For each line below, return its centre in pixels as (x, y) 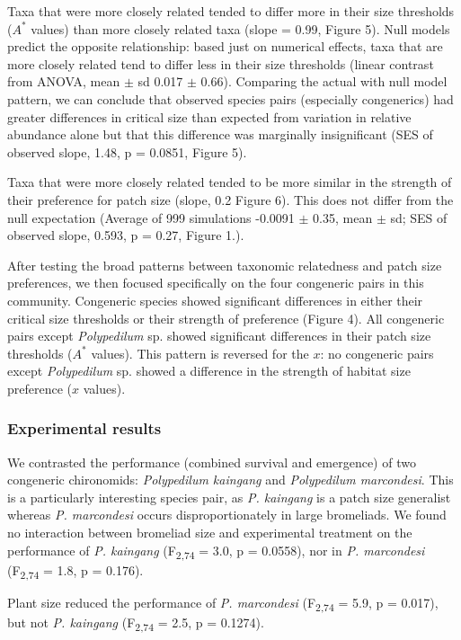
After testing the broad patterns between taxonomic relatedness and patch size (225, 265)
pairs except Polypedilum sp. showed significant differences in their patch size (219, 336)
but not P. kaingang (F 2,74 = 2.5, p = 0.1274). (136, 623)
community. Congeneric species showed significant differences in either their (215, 300)
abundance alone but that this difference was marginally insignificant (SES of (220, 134)
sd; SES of (419, 217)
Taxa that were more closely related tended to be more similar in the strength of (230, 182)
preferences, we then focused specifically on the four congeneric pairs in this (216, 283)
